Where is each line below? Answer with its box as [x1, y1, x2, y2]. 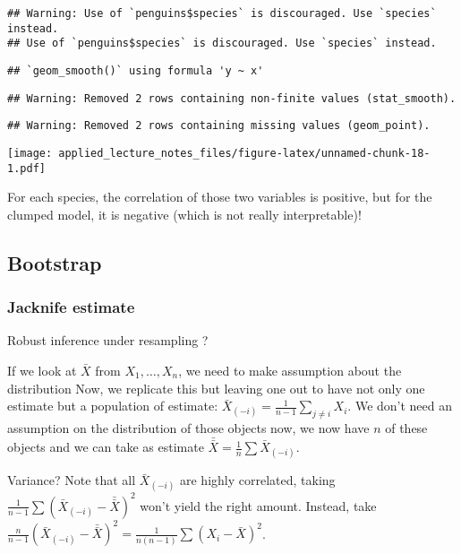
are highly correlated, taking [179, 471, 336, 489]
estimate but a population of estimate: [7, 396, 218, 415]
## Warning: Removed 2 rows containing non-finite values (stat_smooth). [7, 91, 457, 105]
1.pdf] [7, 161, 46, 175]
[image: [7, 146, 53, 160]
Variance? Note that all [7, 471, 136, 489]
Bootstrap [7, 248, 102, 276]
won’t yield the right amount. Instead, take [140, 496, 377, 515]
